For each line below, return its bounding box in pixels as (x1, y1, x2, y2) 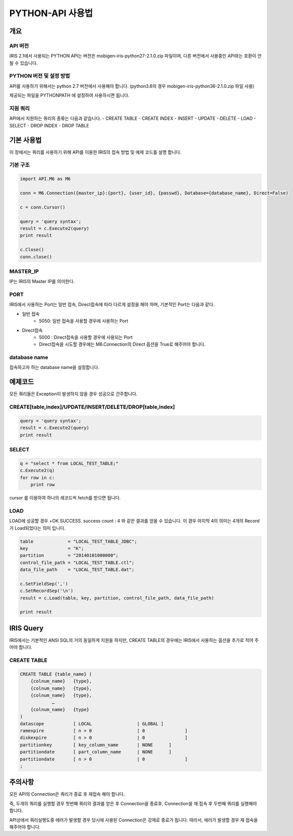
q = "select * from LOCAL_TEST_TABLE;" (20, 460, 119, 466)
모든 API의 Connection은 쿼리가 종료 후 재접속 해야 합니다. (9, 791, 125, 797)
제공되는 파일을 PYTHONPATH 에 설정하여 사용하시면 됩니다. (9, 92, 130, 99)
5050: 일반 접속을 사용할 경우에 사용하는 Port (39, 318, 129, 324)
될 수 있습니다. (9, 60, 38, 66)
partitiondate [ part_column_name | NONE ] (20, 749, 172, 755)
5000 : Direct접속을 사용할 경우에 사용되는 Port (39, 334, 133, 340)
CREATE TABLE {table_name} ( (20, 671, 92, 677)
